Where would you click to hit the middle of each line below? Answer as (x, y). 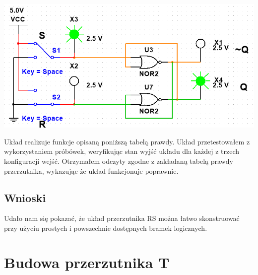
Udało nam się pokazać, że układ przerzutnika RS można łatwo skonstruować (122, 218)
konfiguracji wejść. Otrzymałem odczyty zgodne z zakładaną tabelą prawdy (119, 161)
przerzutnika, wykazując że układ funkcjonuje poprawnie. (91, 171)
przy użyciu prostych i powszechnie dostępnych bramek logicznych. (106, 228)
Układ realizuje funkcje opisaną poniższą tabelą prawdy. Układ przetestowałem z (127, 141)
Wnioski (25, 197)
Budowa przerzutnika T (87, 262)
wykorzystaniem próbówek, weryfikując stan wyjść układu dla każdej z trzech (122, 151)
